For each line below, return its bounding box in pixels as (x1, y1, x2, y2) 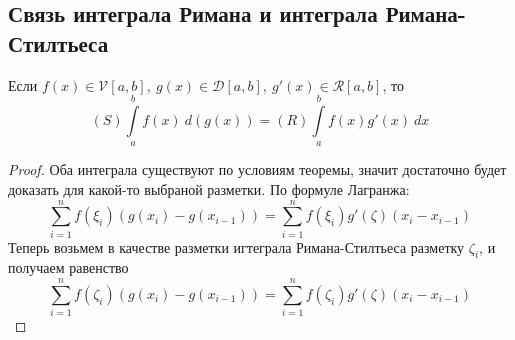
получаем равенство (8, 257, 129, 278)
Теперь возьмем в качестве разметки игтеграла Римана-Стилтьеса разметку (8, 236, 465, 257)
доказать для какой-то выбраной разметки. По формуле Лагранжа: (8, 178, 410, 199)
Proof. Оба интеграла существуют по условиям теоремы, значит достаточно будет (8, 159, 507, 180)
